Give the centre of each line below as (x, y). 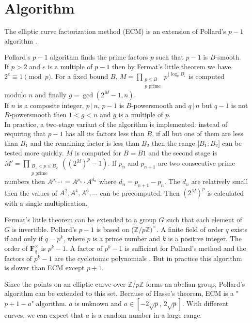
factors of (18, 258)
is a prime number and (126, 238)
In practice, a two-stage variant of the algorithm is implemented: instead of (116, 124)
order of (16, 248)
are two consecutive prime (196, 163)
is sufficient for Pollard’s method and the (185, 248)
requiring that (25, 133)
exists (239, 229)
